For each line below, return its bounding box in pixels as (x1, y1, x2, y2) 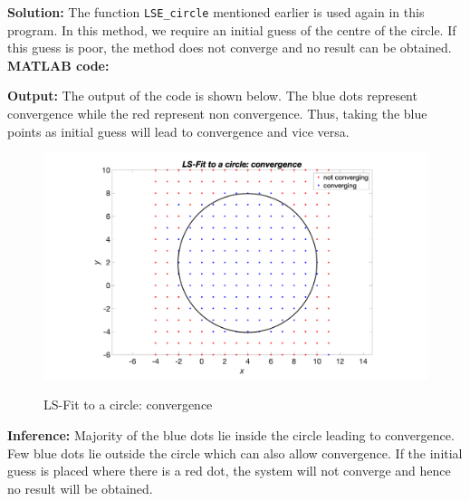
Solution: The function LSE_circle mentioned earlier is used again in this (7, 3, 425, 21)
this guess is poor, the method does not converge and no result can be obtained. (7, 38, 452, 57)
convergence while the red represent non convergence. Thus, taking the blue (7, 104, 427, 123)
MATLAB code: (7, 55, 110, 74)
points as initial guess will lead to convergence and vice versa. (7, 121, 350, 140)
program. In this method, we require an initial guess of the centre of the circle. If (7, 20, 456, 39)
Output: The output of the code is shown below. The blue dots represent (7, 86, 417, 105)
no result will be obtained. (7, 478, 153, 497)
